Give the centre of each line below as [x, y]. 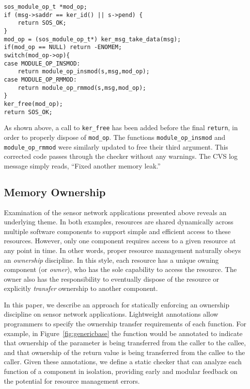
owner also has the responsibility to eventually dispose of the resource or [112, 279]
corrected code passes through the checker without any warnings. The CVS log [121, 156]
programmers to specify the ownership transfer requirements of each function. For [125, 324]
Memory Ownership [55, 192]
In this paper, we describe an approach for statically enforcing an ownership [117, 304]
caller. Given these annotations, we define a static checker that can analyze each [123, 362]
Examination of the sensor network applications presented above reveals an [115, 212]
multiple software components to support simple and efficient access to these [117, 231]
